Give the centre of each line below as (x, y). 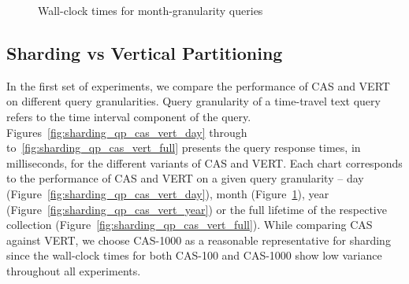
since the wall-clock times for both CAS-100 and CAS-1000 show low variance (194, 255)
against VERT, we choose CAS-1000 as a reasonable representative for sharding (199, 240)
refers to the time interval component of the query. (129, 116)
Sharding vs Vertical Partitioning (145, 52)
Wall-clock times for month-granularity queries (151, 10)
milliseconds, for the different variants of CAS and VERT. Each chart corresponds (204, 162)
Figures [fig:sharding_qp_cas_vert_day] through (127, 132)
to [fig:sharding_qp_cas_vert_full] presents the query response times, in (184, 148)
